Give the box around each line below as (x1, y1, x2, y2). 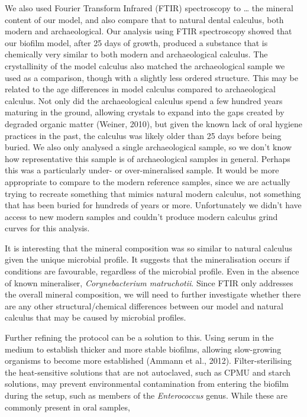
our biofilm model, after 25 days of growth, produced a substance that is (5, 36, 268, 49)
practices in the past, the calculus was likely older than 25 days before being (5, 129, 282, 141)
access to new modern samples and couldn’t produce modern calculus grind (5, 210, 278, 222)
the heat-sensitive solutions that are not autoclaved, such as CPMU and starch (5, 366, 291, 378)
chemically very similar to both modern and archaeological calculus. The (5, 48, 268, 60)
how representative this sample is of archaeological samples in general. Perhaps (5, 152, 290, 164)
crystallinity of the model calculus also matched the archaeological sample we (5, 59, 285, 72)
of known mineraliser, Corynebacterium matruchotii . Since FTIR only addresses (5, 276, 293, 289)
